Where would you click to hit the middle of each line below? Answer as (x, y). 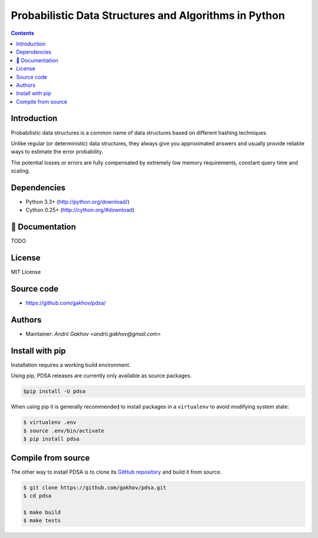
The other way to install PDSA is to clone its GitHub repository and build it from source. (116, 472)
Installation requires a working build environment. (71, 365)
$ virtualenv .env (50, 423)
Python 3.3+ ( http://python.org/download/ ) (77, 202)
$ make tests (42, 521)
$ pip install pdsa (51, 439)
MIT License (26, 272)
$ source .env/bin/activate (64, 431)
